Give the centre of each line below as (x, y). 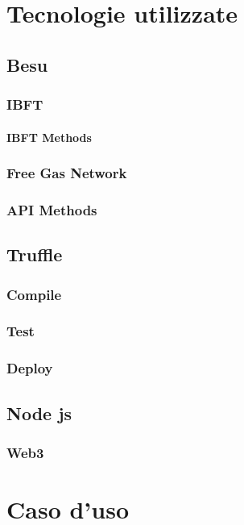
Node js (39, 412)
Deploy (30, 368)
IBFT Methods (49, 137)
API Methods (52, 209)
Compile (34, 294)
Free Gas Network (67, 173)
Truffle (35, 254)
